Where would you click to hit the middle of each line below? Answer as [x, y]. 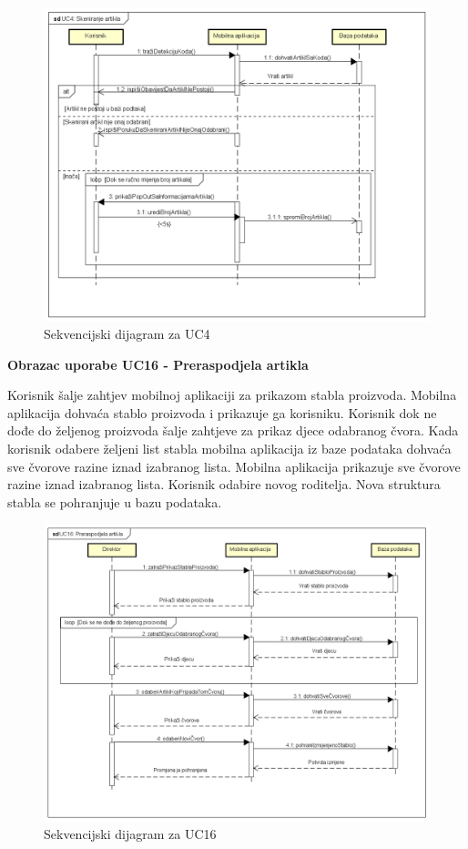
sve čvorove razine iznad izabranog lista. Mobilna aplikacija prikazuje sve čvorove [234, 466]
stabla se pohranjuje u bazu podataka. [115, 501]
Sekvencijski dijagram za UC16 [130, 834]
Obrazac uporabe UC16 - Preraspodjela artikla [158, 364]
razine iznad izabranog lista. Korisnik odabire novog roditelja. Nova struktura [224, 484]
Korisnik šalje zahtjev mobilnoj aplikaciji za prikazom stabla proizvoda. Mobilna [232, 395]
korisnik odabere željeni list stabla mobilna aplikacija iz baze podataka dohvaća [229, 449]
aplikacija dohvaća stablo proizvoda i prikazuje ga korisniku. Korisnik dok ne [222, 412]
